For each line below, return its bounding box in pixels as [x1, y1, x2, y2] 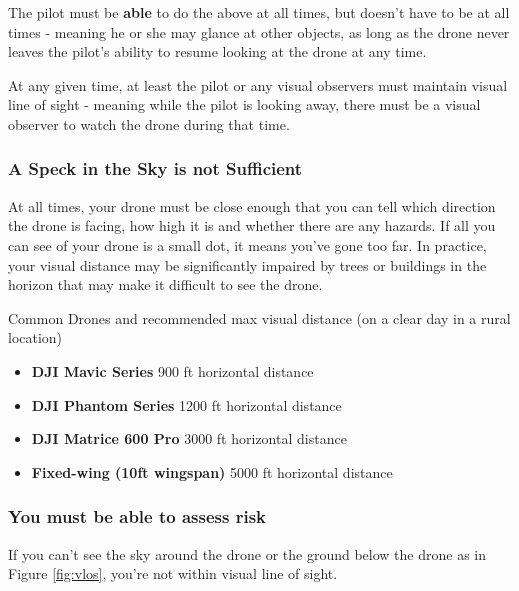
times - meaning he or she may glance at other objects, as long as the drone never [8, 21, 510, 42]
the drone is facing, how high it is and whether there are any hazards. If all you [8, 215, 496, 236]
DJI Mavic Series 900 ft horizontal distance [31, 360, 314, 381]
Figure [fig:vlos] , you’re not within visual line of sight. [8, 563, 338, 584]
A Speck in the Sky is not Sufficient [8, 156, 303, 181]
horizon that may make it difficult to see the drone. [8, 274, 323, 295]
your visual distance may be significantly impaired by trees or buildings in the [8, 254, 487, 275]
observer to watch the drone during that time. [8, 113, 290, 134]
